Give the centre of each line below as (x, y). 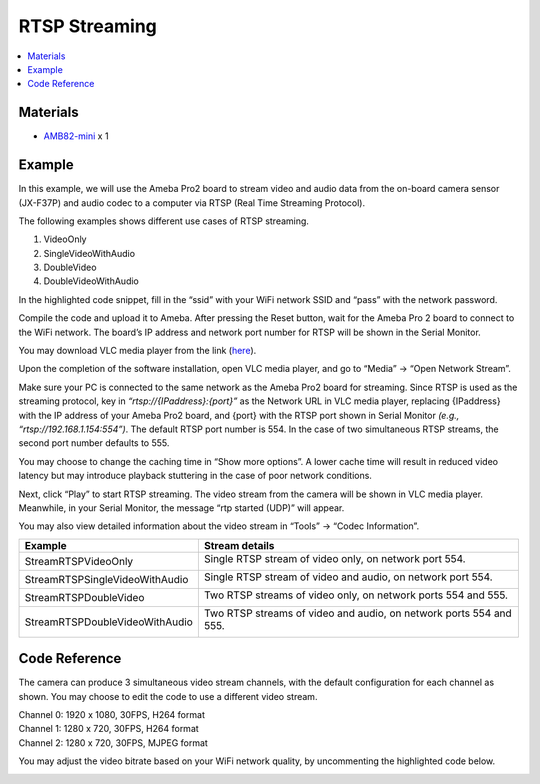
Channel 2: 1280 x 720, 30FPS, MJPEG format (113, 742)
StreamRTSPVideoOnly (79, 561)
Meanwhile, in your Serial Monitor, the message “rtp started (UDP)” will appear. (181, 507)
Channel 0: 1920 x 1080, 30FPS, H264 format (111, 715)
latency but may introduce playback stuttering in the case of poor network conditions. (195, 476)
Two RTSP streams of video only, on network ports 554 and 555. (356, 595)
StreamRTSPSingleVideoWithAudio (106, 579)
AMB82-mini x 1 (76, 136)
